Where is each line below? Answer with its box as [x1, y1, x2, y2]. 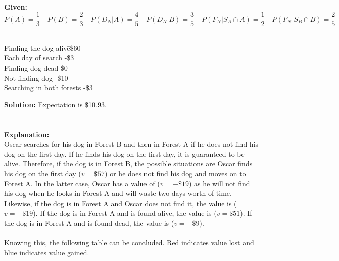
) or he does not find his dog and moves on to [105, 168, 246, 178]
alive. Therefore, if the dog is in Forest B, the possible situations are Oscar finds [4, 158, 253, 169]
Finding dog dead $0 [4, 62, 68, 73]
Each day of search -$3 [4, 52, 74, 63]
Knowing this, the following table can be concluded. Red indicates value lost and [4, 237, 254, 248]
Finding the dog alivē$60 [4, 42, 81, 53]
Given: [4, 1, 27, 12]
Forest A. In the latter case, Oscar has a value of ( [4, 178, 160, 188]
